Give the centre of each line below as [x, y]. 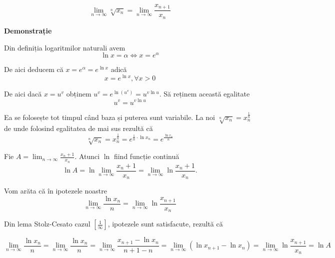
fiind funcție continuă [146, 156]
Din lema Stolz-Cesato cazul [47, 224]
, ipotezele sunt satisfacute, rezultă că [165, 224]
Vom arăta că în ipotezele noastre [55, 191]
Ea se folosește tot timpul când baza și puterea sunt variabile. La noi [110, 117]
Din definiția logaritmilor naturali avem [65, 47]
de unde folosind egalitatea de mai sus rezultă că [78, 128]
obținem [79, 93]
